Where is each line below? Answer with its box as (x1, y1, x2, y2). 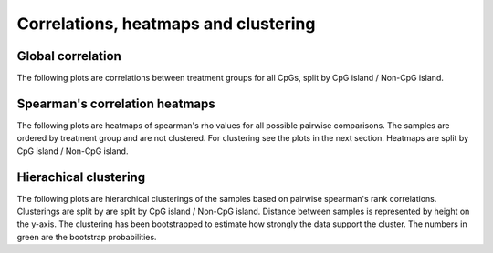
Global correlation (16, 48, 122, 64)
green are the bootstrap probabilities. (16, 231, 157, 242)
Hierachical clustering (16, 169, 146, 185)
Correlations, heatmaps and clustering (16, 14, 316, 34)
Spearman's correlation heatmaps (16, 96, 215, 111)
